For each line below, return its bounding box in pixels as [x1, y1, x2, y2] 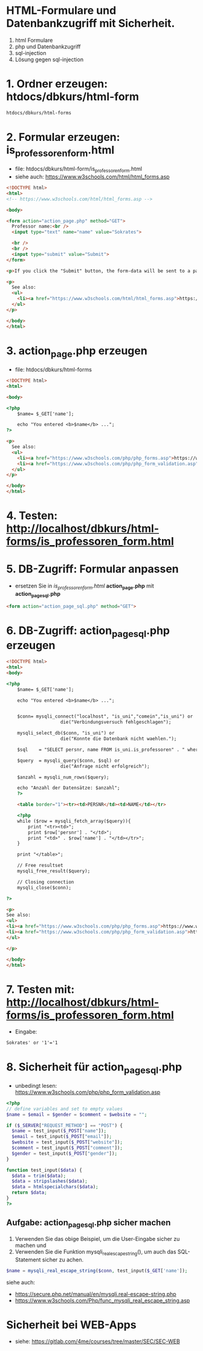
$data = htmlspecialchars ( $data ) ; [11, 1184, 98, 1190]
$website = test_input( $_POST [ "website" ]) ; [11, 1139, 123, 1145]
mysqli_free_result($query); [17, 868, 91, 874]
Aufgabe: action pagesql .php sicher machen [6, 1217, 171, 1229]
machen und [14, 1241, 47, 1249]
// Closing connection [17, 878, 74, 885]
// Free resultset [17, 863, 63, 869]
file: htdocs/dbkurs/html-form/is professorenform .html [14, 165, 143, 174]
